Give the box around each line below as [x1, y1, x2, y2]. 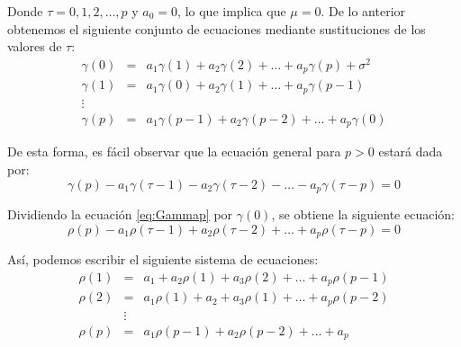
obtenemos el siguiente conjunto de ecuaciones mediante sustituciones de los [7, 19, 426, 38]
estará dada [378, 142, 443, 161]
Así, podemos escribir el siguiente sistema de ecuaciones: [7, 250, 319, 269]
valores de [7, 37, 62, 56]
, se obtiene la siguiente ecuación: [271, 204, 455, 223]
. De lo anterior [321, 2, 406, 20]
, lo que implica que [177, 2, 286, 20]
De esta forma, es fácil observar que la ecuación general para [7, 142, 341, 161]
